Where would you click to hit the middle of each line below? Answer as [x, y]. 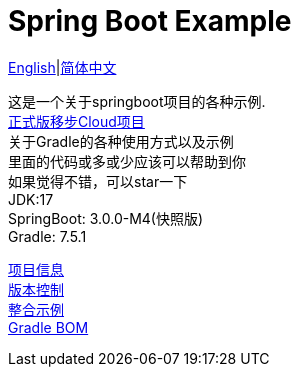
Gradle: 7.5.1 [47, 236]
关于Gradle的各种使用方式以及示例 [121, 141]
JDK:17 [31, 199]
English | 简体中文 [62, 67]
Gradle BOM [48, 327]
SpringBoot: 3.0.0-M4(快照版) [106, 218]
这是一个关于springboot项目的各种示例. [137, 101]
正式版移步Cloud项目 [76, 121]
